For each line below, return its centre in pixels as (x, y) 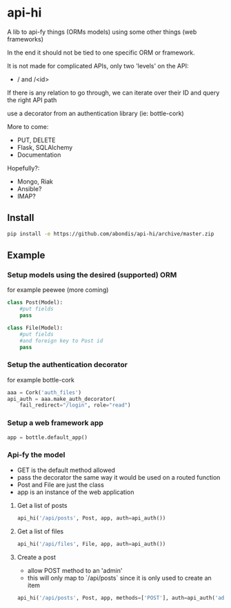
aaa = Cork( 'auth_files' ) (44, 392)
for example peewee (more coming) (58, 290)
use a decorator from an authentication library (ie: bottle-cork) (96, 113)
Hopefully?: (23, 168)
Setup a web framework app (55, 423)
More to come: (28, 126)
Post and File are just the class (61, 484)
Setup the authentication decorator (67, 365)
